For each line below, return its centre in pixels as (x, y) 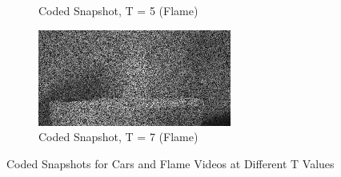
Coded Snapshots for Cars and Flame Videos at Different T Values (170, 163)
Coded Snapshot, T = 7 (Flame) (118, 137)
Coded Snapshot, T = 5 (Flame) (118, 10)
